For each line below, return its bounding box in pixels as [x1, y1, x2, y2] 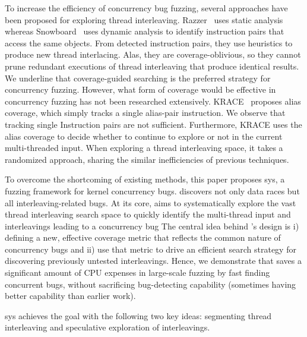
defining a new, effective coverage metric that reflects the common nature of [5, 231, 281, 244]
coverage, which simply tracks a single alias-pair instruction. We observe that [5, 106, 286, 119]
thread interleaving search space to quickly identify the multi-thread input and [5, 208, 291, 221]
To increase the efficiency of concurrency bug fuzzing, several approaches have [5, 2, 288, 14]
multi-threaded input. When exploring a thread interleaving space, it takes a [5, 141, 283, 154]
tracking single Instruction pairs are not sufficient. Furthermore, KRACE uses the [5, 118, 302, 130]
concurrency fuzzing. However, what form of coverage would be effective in [5, 83, 276, 96]
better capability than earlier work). [5, 289, 136, 302]
